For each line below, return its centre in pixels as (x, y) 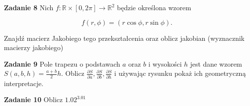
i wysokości (165, 63)
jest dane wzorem (216, 63)
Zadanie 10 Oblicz (33, 99)
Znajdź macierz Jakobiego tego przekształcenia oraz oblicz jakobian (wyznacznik (124, 38)
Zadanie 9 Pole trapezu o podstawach (62, 63)
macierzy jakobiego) (34, 47)
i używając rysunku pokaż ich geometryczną (180, 73)
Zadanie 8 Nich (29, 7)
